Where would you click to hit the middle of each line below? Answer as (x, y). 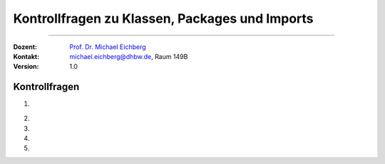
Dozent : (25, 47)
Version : (26, 67)
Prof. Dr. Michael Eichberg (108, 47)
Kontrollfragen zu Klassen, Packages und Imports (163, 18)
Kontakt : (26, 56)
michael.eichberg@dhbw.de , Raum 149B (129, 56)
